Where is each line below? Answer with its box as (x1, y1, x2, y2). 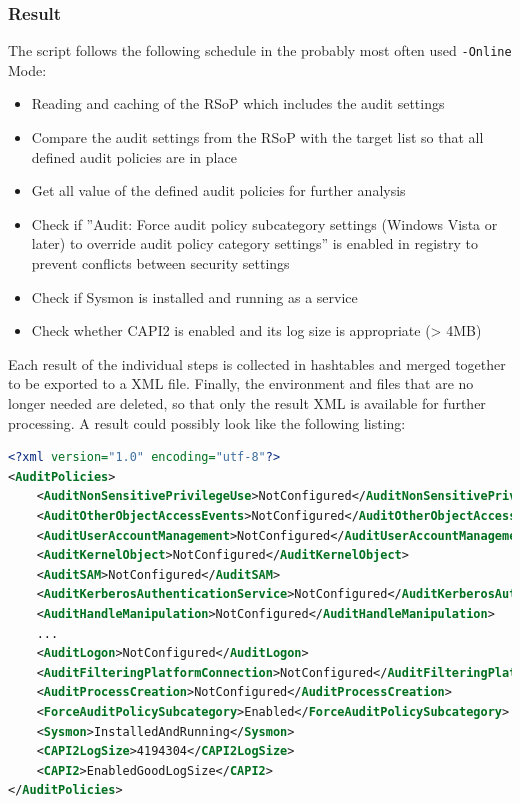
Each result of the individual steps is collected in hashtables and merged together (8, 353, 506, 374)
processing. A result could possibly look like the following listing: (8, 412, 406, 433)
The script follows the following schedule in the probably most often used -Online (8, 40, 512, 61)
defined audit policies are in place (31, 146, 237, 167)
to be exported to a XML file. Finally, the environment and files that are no (8, 373, 474, 394)
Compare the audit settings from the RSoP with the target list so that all (31, 127, 484, 148)
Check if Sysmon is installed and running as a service (31, 286, 358, 307)
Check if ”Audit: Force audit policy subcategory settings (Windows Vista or (31, 213, 498, 234)
